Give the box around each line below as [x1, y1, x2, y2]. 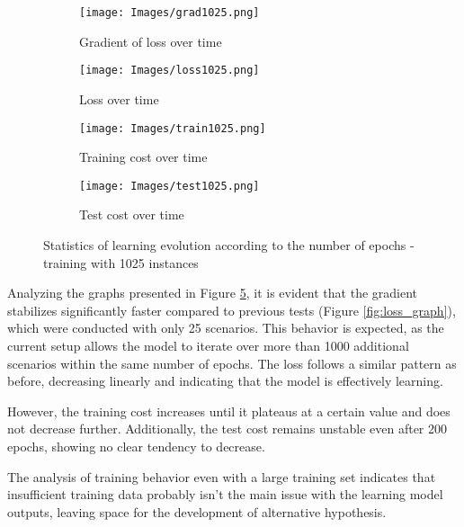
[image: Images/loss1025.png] [79, 64, 260, 77]
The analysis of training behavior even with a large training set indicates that [7, 467, 436, 486]
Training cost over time [79, 147, 208, 166]
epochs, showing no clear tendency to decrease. [7, 436, 265, 455]
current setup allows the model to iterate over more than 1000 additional [7, 335, 409, 354]
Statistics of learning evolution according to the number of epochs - [43, 236, 415, 254]
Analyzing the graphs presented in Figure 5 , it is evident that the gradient [7, 283, 418, 302]
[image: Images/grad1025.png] [79, 6, 260, 19]
